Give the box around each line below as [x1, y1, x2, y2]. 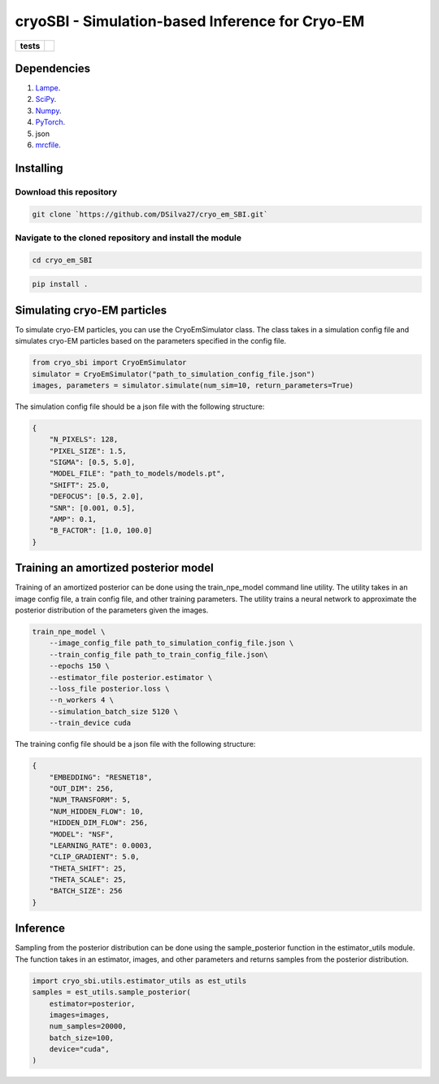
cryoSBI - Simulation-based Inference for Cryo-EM [15, 12, 365, 30]
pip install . [32, 279, 89, 289]
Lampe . [35, 83, 61, 93]
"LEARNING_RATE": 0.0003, [49, 840, 153, 850]
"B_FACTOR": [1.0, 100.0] [49, 526, 153, 535]
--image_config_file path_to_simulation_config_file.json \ [49, 639, 294, 647]
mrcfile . [35, 140, 61, 150]
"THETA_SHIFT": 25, [49, 863, 128, 873]
